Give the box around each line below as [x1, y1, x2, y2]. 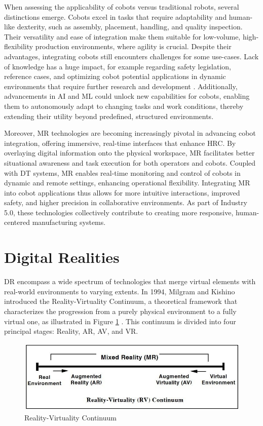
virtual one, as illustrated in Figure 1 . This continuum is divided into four [4, 316, 236, 326]
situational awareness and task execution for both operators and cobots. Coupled [4, 157, 256, 168]
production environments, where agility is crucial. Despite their [35, 41, 232, 52]
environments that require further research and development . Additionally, [4, 81, 238, 91]
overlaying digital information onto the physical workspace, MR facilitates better [4, 147, 255, 158]
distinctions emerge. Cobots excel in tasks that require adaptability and [4, 11, 227, 22]
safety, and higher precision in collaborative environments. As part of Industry [4, 197, 247, 208]
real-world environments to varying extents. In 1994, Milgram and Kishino [4, 286, 235, 296]
